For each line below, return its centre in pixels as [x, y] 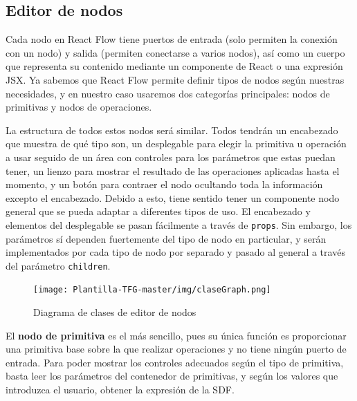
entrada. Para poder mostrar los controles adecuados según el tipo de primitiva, [175, 362]
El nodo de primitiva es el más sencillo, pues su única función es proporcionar [176, 335]
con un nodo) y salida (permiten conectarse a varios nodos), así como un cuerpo [175, 52]
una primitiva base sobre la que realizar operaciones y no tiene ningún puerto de [176, 349]
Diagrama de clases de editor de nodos [115, 312]
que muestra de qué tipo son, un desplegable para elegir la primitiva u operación [176, 143]
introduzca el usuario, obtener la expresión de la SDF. [120, 390]
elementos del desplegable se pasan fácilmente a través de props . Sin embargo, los [179, 224]
